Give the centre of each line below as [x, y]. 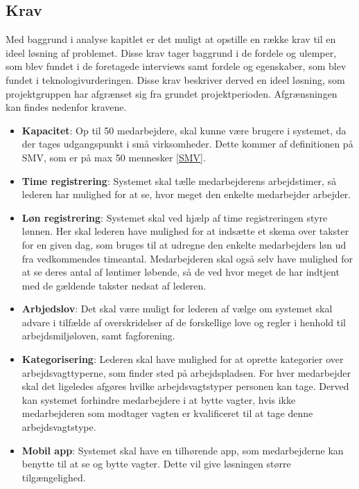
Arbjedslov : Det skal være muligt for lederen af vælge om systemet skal [177, 309]
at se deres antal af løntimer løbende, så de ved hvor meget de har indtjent [181, 272]
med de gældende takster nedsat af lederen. [114, 285]
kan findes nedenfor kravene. [66, 107]
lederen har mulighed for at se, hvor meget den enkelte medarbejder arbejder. [186, 194]
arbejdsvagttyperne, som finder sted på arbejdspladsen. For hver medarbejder [186, 372]
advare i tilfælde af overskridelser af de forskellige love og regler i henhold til [184, 322]
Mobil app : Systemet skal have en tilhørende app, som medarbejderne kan [183, 450]
